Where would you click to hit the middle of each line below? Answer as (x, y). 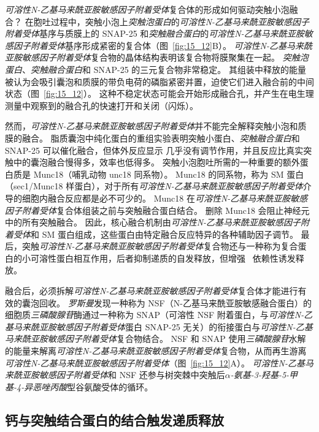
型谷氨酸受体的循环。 (110, 386)
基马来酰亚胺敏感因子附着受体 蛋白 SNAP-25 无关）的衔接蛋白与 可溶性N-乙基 (159, 326)
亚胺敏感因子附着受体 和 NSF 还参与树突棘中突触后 (123, 375)
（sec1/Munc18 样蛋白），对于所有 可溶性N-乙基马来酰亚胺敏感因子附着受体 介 (158, 186)
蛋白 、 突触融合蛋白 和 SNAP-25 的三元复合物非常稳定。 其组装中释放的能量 (156, 69)
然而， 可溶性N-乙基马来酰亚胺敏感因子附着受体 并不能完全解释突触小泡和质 (156, 126)
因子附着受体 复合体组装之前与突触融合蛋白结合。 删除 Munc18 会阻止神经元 (157, 210)
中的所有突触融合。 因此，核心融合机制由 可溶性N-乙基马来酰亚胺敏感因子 (153, 222)
